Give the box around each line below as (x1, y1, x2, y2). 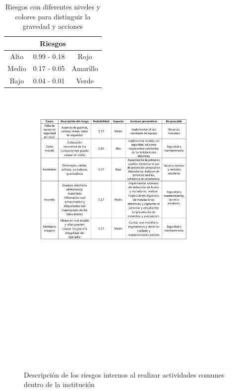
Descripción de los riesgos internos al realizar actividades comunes (24, 369, 225, 380)
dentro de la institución (24, 379, 95, 390)
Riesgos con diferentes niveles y (5, 1, 101, 11)
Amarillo (71, 63, 98, 74)
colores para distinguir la (15, 11, 91, 21)
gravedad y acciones (22, 21, 83, 31)
